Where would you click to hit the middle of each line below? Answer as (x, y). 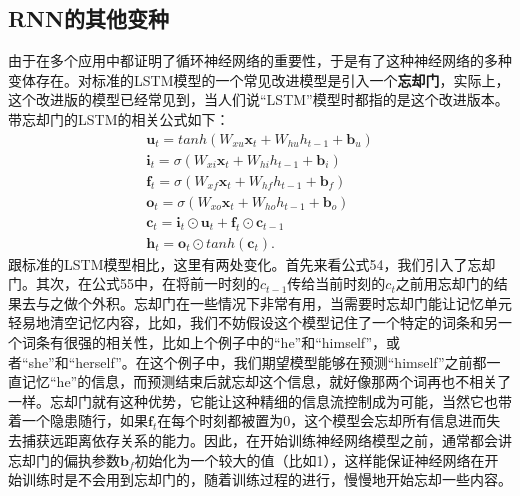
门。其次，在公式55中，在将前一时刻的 (134, 283)
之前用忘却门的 (444, 283)
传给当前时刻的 (336, 283)
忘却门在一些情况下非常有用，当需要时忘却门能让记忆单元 (322, 302)
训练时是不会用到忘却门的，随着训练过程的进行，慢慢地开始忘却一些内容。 (266, 479)
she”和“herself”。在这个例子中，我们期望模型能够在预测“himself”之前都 (257, 361)
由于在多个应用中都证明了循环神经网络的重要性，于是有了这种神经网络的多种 (260, 60)
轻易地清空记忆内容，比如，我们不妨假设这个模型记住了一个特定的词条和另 (253, 322)
